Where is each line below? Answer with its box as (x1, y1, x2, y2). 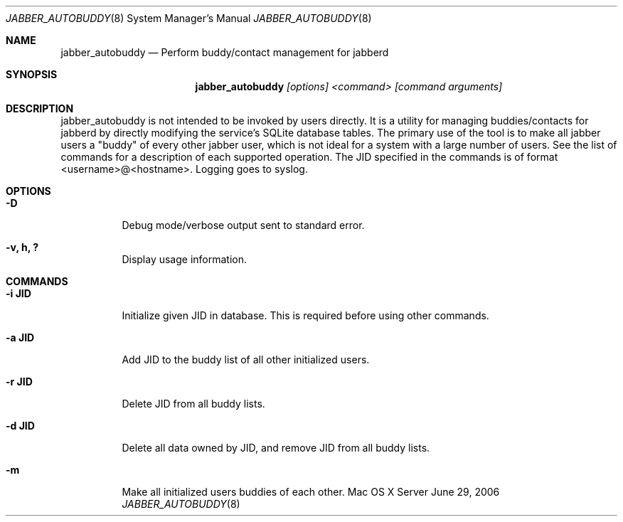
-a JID (6, 331, 35, 343)
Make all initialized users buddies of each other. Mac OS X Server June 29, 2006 (122, 486, 500, 498)
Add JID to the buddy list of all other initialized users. (122, 353, 370, 366)
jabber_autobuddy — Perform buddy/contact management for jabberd (60, 46, 389, 58)
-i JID (6, 287, 31, 299)
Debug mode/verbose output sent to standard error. (122, 219, 365, 231)
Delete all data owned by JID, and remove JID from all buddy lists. (122, 442, 430, 454)
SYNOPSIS (6, 68, 58, 80)
